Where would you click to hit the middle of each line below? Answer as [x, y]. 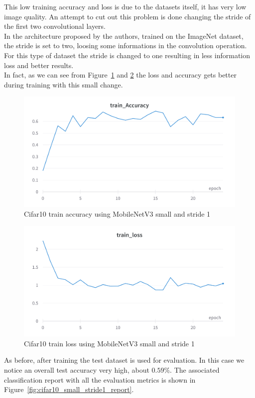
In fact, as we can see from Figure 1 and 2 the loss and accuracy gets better [120, 75]
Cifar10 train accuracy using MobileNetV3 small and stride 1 [117, 214]
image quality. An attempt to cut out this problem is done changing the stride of [127, 16]
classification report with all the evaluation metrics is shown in [100, 379]
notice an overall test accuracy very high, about [77, 370]
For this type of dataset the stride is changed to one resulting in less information [127, 55]
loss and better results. [39, 65]
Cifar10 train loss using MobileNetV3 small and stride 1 [109, 343]
